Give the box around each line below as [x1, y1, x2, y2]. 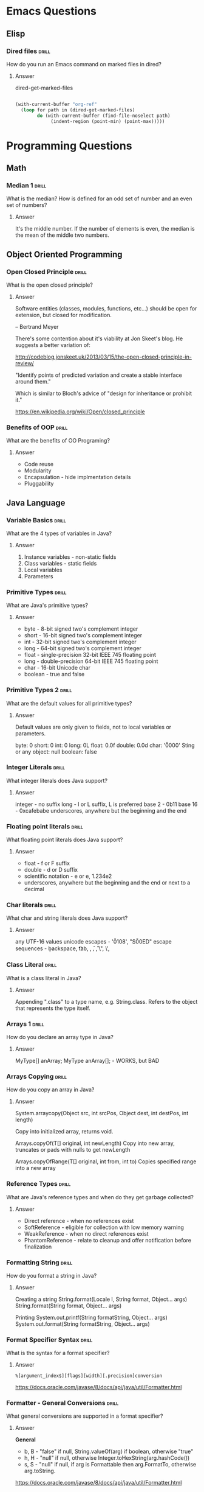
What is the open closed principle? [6, 281, 93, 289]
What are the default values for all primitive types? [6, 699, 132, 707]
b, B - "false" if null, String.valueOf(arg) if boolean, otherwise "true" [24, 1448, 194, 1455]
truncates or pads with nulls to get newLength [15, 1146, 131, 1154]
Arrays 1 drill [6, 1020, 44, 1028]
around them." [15, 377, 51, 385]
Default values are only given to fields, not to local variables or [15, 723, 172, 730]
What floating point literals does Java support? [6, 836, 123, 844]
